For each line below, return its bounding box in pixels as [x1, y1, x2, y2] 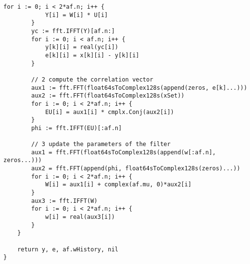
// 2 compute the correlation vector [31, 76, 153, 83]
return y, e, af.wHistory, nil [17, 246, 119, 253]
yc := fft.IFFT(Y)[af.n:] [31, 27, 115, 34]
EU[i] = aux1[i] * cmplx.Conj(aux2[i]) [45, 108, 174, 115]
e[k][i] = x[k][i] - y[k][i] [45, 51, 140, 59]
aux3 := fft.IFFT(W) [31, 197, 98, 204]
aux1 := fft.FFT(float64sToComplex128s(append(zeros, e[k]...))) [31, 84, 248, 91]
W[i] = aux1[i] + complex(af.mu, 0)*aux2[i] [45, 181, 192, 188]
